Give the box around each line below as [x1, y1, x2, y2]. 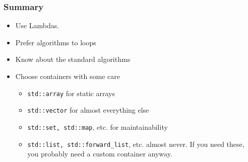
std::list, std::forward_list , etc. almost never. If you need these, [27, 138, 244, 149]
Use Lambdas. [15, 20, 59, 31]
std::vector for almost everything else [27, 105, 149, 115]
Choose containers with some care [15, 71, 120, 81]
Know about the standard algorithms [15, 54, 131, 64]
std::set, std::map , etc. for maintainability [27, 121, 168, 132]
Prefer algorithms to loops [15, 37, 96, 47]
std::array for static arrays [27, 88, 115, 98]
